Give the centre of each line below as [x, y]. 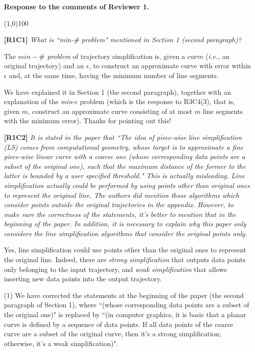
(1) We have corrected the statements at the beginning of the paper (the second [124, 295]
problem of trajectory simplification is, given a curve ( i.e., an [138, 56]
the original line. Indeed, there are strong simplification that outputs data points [125, 259]
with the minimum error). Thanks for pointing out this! [88, 121]
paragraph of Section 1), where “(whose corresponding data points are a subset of [127, 305]
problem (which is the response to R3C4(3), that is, [157, 101]
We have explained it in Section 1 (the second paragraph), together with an [117, 92]
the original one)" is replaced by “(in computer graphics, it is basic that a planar [125, 314]
